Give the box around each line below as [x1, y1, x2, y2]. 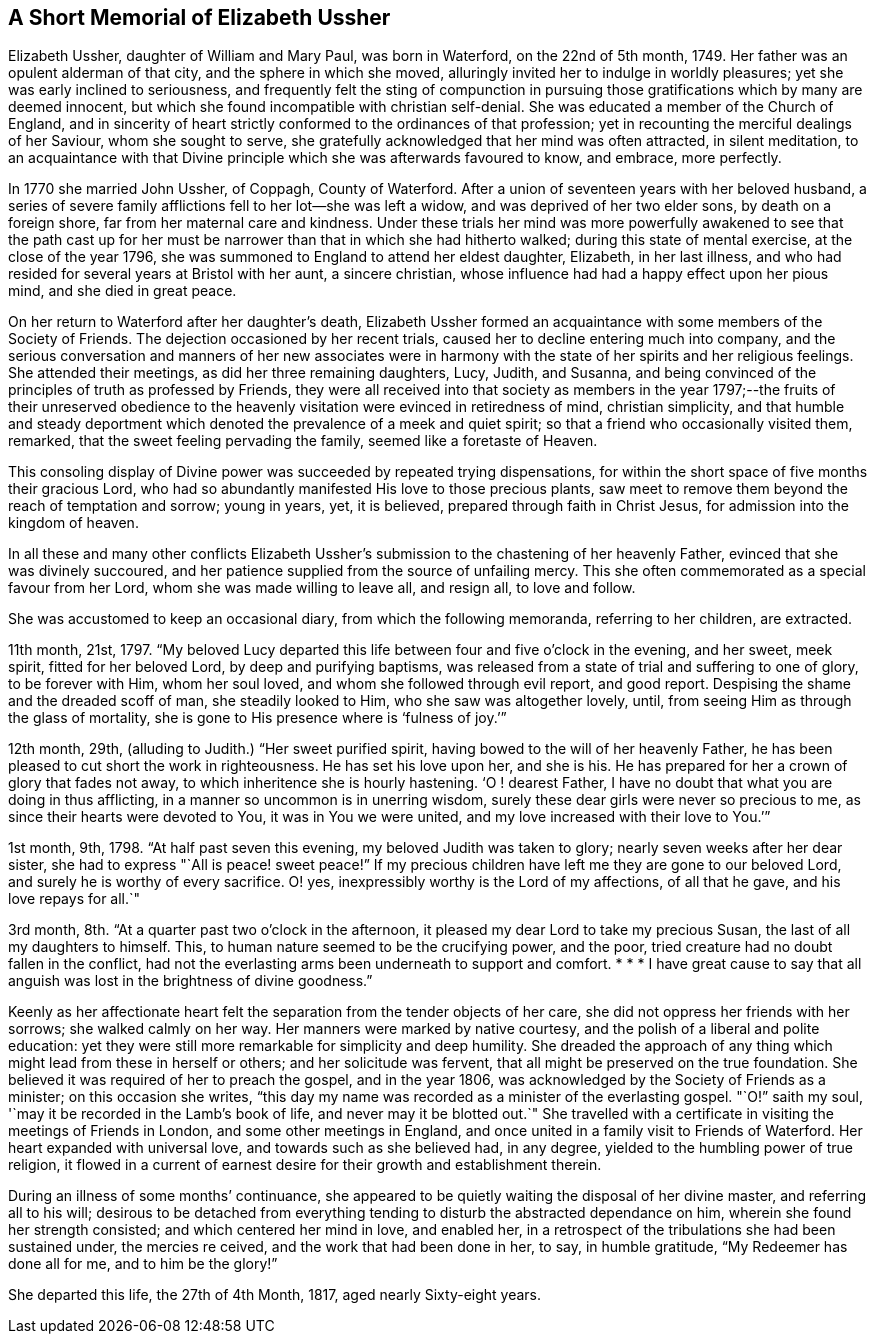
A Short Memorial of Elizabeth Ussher [8, 5, 391, 30]
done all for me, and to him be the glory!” [8, 1255, 278, 1273]
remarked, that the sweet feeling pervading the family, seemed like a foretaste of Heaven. [8, 432, 598, 450]
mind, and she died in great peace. [8, 282, 237, 300]
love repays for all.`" [8, 890, 141, 908]
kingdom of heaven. [8, 514, 139, 532]
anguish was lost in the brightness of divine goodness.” [8, 972, 373, 990]
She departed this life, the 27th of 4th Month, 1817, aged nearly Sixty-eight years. [8, 1286, 542, 1304]
